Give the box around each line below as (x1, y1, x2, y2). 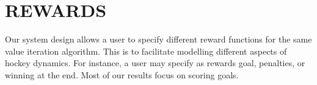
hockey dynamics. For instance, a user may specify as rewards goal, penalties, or (5, 56, 305, 69)
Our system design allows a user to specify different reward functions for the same (5, 33, 312, 46)
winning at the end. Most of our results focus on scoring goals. (5, 68, 239, 81)
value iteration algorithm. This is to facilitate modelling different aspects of (5, 44, 287, 57)
